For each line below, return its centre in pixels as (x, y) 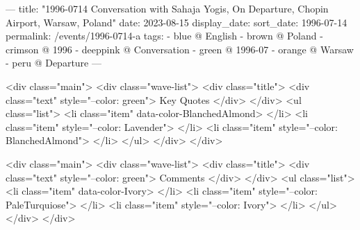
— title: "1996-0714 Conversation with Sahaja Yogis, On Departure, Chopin (167, 8)
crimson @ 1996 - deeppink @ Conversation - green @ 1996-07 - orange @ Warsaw (180, 49)
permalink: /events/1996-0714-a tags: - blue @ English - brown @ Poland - (164, 36)
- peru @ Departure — (54, 63)
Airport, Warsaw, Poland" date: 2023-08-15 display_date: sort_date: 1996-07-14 (177, 22)
